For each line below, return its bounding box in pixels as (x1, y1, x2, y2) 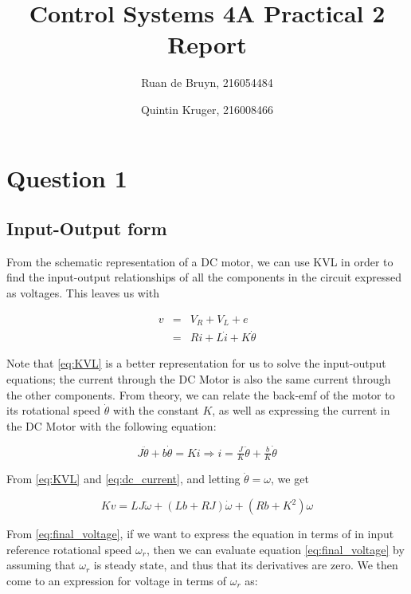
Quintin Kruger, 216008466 (140, 100, 274, 117)
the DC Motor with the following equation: (6, 417, 217, 434)
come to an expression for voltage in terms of (6, 572, 227, 588)
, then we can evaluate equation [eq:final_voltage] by (146, 541, 405, 557)
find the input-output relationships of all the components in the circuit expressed (6, 269, 401, 285)
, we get (271, 470, 309, 487)
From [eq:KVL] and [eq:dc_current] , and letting (6, 470, 241, 487)
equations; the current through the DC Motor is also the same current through (6, 371, 391, 387)
